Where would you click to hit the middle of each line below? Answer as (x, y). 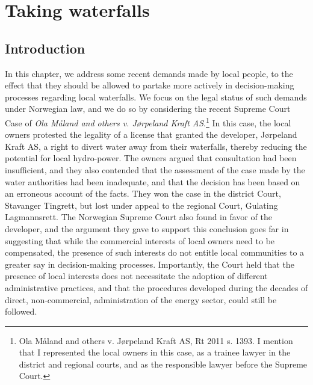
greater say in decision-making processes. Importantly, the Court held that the (150, 264)
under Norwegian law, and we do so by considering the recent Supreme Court (148, 109)
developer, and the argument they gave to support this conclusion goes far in (147, 228)
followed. (21, 311)
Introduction (45, 48)
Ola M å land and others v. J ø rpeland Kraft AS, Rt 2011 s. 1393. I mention (156, 340)
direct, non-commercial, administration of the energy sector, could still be (141, 299)
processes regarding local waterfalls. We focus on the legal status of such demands (156, 97)
